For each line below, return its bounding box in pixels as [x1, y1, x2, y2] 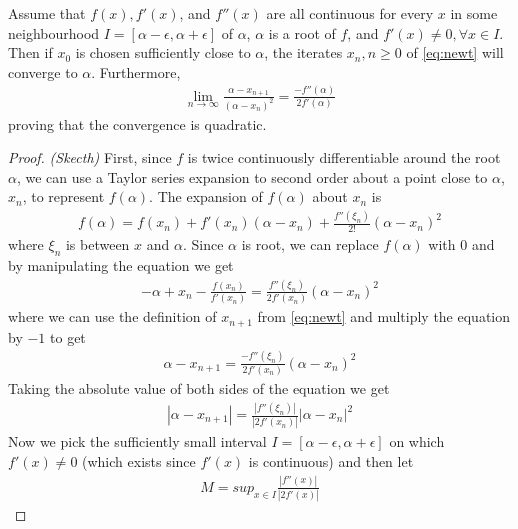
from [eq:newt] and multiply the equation [257, 306, 511, 327]
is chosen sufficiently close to [75, 42, 251, 63]
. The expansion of [149, 186, 263, 207]
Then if [8, 42, 53, 63]
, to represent [22, 186, 105, 207]
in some [450, 3, 498, 23]
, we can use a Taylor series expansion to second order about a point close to [16, 166, 488, 187]
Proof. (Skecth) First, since [8, 147, 172, 168]
